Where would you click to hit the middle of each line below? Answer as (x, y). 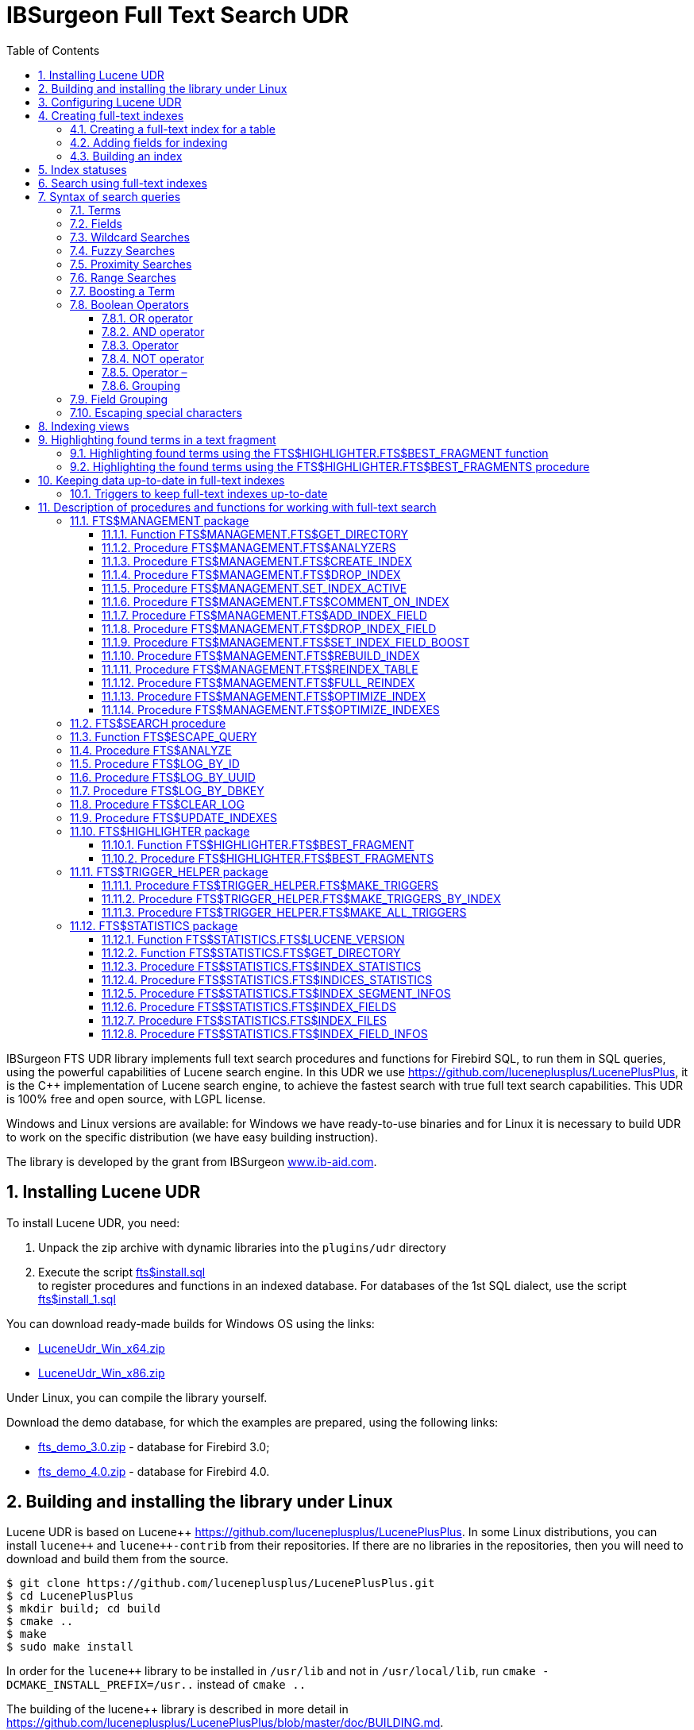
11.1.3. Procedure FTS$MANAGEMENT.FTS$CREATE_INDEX (257, 561)
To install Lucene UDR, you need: (93, 1222)
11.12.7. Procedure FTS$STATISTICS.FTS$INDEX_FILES (245, 1020)
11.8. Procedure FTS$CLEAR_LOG (157, 804)
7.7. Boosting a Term (122, 291)
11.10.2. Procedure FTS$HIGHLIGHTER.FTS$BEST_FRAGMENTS (268, 858)
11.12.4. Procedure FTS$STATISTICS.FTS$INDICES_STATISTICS (267, 979)
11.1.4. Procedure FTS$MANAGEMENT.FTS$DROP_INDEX (251, 574)
